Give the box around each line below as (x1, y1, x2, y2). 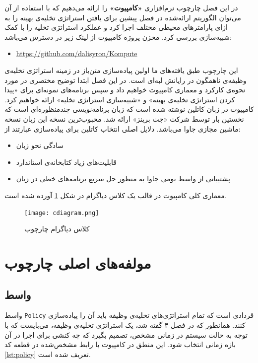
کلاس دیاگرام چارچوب (24, 223, 90, 234)
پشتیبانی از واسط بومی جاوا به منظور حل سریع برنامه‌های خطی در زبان (16, 173, 230, 184)
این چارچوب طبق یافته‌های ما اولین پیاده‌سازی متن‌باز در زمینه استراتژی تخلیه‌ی (4, 65, 238, 75)
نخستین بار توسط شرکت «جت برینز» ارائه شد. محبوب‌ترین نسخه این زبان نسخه (4, 113, 244, 124)
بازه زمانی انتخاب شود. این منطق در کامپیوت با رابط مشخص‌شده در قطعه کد (4, 339, 236, 350)
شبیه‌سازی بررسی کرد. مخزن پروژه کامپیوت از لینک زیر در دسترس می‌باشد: (4, 31, 232, 42)
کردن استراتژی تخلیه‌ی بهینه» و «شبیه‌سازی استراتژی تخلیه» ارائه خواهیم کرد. (4, 94, 235, 104)
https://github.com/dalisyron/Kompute (16, 48, 137, 59)
